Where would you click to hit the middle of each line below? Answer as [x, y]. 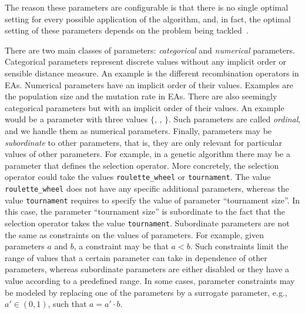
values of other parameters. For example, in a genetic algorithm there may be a [148, 154]
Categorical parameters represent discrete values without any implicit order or [145, 61]
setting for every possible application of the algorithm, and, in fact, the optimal [148, 19]
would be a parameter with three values [76, 119]
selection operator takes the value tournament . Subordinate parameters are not [147, 223]
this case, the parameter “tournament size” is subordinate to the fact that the [145, 211]
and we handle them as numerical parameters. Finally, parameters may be [138, 130]
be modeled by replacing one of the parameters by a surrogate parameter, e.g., [146, 292]
